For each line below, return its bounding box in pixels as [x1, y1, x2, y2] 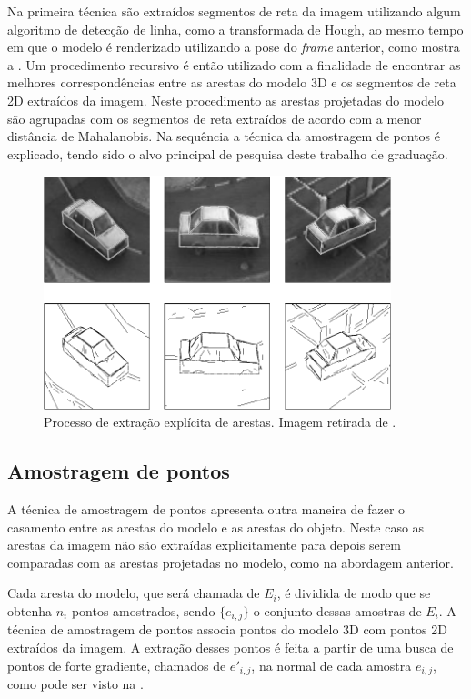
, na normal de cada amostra [251, 655, 412, 674]
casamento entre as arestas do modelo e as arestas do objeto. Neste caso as [7, 517, 425, 536]
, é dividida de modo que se [276, 583, 431, 603]
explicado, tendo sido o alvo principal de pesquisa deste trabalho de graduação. [7, 144, 448, 163]
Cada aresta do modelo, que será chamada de [7, 583, 260, 603]
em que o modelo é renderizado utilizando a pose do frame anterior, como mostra [7, 37, 460, 56]
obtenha [7, 602, 53, 621]
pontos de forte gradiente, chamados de [7, 655, 226, 674]
